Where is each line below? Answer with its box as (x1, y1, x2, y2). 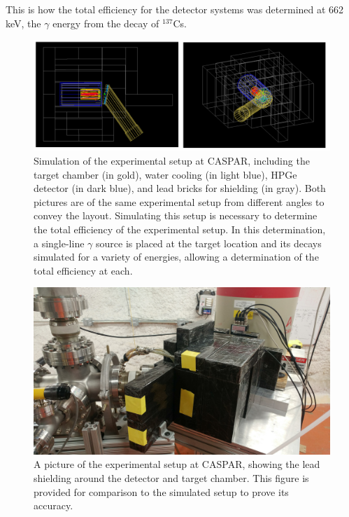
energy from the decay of (52, 15, 159, 30)
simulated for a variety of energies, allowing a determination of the (34, 249, 319, 264)
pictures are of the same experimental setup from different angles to (34, 194, 325, 209)
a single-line (34, 235, 85, 250)
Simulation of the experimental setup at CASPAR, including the (34, 153, 310, 167)
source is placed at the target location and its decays (96, 235, 322, 250)
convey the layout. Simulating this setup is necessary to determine (34, 208, 318, 223)
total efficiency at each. (34, 263, 133, 277)
